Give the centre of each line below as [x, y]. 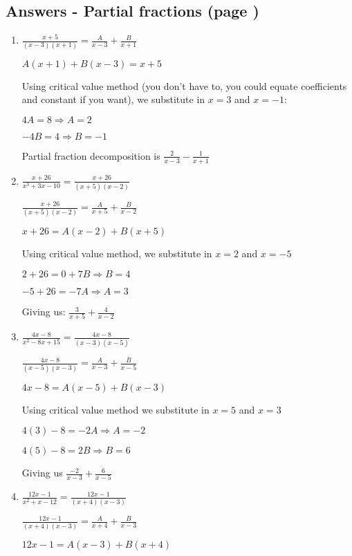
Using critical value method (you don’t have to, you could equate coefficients [184, 85]
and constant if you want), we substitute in [113, 99]
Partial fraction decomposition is [91, 155]
